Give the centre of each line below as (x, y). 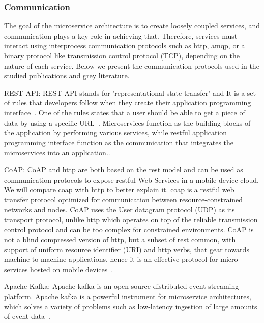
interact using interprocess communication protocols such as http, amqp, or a (125, 46)
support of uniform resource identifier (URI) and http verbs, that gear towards (127, 249)
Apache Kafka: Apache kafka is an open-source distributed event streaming (122, 286)
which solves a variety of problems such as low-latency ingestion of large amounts (131, 306)
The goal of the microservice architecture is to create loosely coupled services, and (132, 26)
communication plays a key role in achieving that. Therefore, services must (121, 35)
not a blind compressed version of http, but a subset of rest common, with (120, 239)
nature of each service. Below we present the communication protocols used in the (132, 65)
